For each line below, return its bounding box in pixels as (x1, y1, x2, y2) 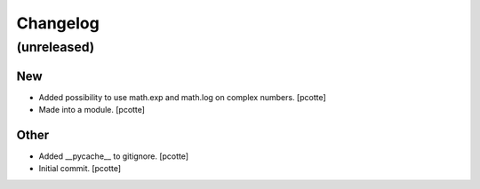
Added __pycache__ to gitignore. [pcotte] (38, 151, 189, 161)
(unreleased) (16, 39, 95, 55)
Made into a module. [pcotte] (38, 105, 146, 115)
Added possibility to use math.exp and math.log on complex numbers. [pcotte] (38, 91, 326, 102)
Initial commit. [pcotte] (38, 163, 122, 174)
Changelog (16, 13, 100, 33)
